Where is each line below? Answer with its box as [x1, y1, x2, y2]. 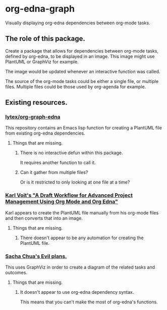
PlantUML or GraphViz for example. [5, 59, 79, 65]
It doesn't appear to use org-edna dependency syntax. [20, 289, 134, 295]
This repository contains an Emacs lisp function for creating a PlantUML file [5, 125, 162, 131]
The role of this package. [5, 34, 86, 43]
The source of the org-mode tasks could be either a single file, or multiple [5, 78, 159, 84]
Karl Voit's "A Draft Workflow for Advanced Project [5, 192, 133, 199]
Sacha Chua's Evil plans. [5, 252, 67, 259]
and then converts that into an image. [5, 215, 83, 221]
